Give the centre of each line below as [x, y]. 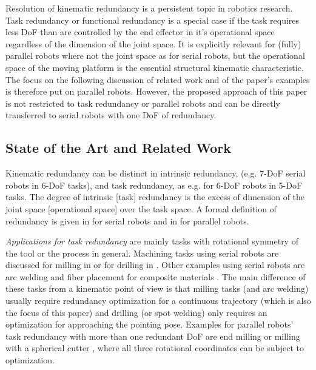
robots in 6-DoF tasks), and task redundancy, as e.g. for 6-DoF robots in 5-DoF [154, 185]
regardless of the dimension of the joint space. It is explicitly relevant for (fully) [153, 43]
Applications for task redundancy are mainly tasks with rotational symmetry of [152, 241]
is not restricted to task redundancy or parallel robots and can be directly [143, 103]
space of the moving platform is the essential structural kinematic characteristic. [155, 67]
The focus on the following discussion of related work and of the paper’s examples [158, 79]
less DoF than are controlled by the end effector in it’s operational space [140, 32]
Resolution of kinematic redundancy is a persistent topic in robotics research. [149, 8]
